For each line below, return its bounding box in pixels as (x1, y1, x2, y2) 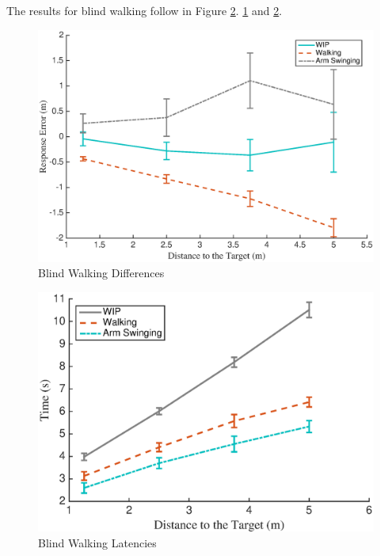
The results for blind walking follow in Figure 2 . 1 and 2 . (6, 2, 283, 18)
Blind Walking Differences (38, 265, 165, 281)
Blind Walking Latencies (38, 534, 157, 550)
